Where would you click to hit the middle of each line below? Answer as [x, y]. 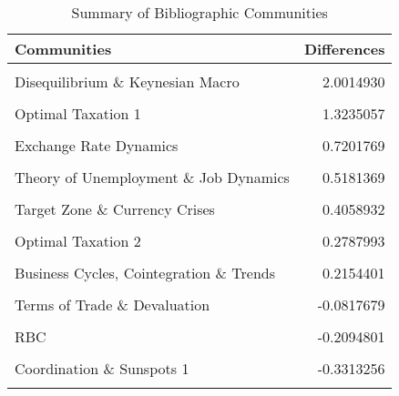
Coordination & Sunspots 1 [102, 368]
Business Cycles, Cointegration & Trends [145, 273]
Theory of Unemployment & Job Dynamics [152, 177]
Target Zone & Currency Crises [115, 209]
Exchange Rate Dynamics [97, 145]
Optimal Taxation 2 [78, 241]
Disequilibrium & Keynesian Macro [127, 81]
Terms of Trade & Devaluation [113, 305]
